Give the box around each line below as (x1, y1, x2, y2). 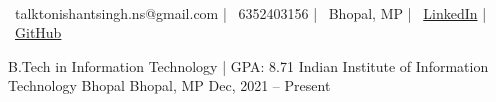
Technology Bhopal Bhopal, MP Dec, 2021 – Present (8, 75, 331, 96)
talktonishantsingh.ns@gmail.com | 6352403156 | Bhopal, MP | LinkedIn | (14, 2, 487, 23)
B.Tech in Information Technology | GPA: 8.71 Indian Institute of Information (8, 55, 489, 76)
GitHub (15, 22, 62, 43)
